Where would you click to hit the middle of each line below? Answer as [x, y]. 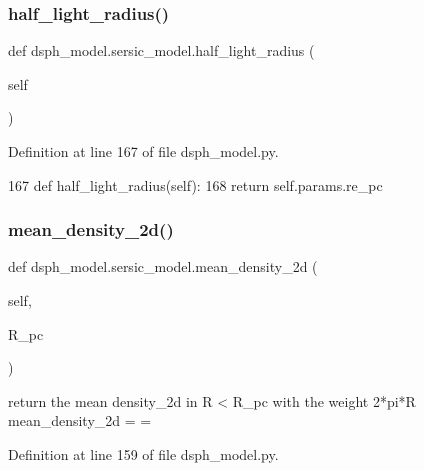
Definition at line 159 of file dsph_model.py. [143, 453]
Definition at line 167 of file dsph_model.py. [143, 151]
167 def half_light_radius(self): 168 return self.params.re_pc [195, 184]
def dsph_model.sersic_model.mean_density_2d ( [163, 266]
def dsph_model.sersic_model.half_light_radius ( [161, 50]
